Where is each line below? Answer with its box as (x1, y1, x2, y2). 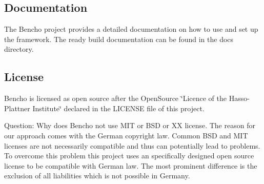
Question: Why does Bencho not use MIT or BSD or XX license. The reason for (4, 120, 255, 131)
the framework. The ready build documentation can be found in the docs (4, 33, 234, 44)
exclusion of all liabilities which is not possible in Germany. (4, 170, 190, 181)
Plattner (4, 103, 30, 113)
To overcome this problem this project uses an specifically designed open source (4, 150, 254, 161)
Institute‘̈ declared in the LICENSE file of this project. (32, 103, 205, 113)
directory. (4, 44, 34, 54)
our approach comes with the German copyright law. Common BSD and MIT (4, 130, 248, 140)
